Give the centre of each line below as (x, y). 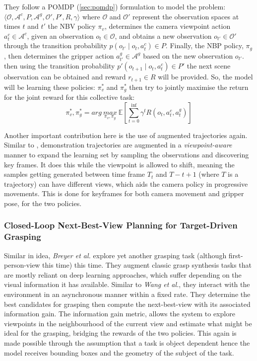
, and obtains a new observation (163, 36)
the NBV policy (72, 26)
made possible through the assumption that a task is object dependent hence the (127, 342)
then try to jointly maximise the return (189, 87)
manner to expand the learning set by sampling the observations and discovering (127, 154)
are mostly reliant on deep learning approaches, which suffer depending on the (123, 274)
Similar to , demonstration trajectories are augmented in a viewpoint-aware (118, 145)
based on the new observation (188, 55)
